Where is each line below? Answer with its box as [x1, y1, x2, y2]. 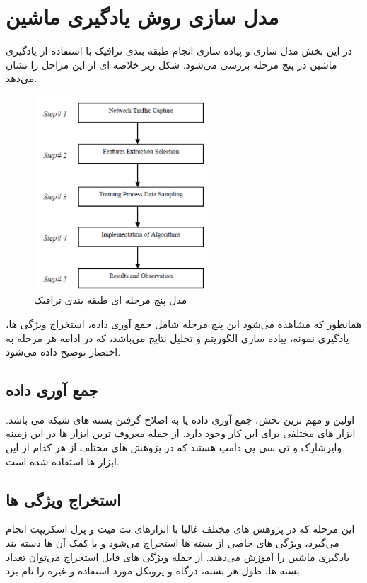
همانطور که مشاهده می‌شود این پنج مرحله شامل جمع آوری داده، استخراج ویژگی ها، [6, 316, 362, 331]
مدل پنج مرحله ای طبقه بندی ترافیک [34, 293, 187, 307]
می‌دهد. [6, 71, 37, 86]
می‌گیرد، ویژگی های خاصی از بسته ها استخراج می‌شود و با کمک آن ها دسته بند [6, 536, 339, 550]
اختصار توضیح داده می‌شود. [6, 344, 121, 359]
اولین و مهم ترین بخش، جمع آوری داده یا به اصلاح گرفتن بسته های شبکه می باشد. [6, 412, 355, 426]
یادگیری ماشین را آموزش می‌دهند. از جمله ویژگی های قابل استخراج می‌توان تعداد [6, 549, 350, 564]
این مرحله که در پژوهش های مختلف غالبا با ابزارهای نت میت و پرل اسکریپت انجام [6, 521, 355, 536]
